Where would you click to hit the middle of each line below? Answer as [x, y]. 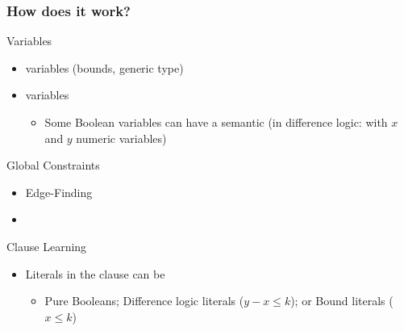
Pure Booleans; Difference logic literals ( [144, 301]
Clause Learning [47, 246]
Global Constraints [53, 165]
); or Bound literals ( [342, 301]
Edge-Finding [59, 192]
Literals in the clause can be [95, 273]
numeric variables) [121, 138]
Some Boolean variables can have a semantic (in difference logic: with [216, 122]
